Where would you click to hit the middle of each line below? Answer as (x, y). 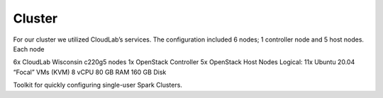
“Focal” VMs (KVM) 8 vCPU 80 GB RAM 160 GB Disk (90, 72)
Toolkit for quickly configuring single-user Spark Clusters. (98, 85)
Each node (29, 49)
